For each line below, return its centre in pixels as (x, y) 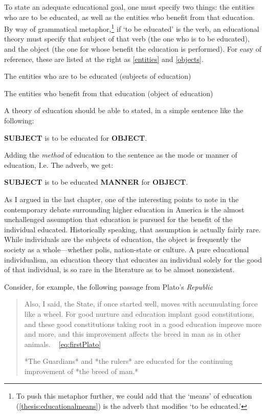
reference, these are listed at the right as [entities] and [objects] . (104, 59)
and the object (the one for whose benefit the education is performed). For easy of (133, 49)
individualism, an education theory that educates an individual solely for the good (133, 259)
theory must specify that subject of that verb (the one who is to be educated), (127, 39)
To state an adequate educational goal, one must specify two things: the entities (129, 7)
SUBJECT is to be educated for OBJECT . (76, 137)
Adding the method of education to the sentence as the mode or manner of (121, 155)
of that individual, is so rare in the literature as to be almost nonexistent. (119, 269)
